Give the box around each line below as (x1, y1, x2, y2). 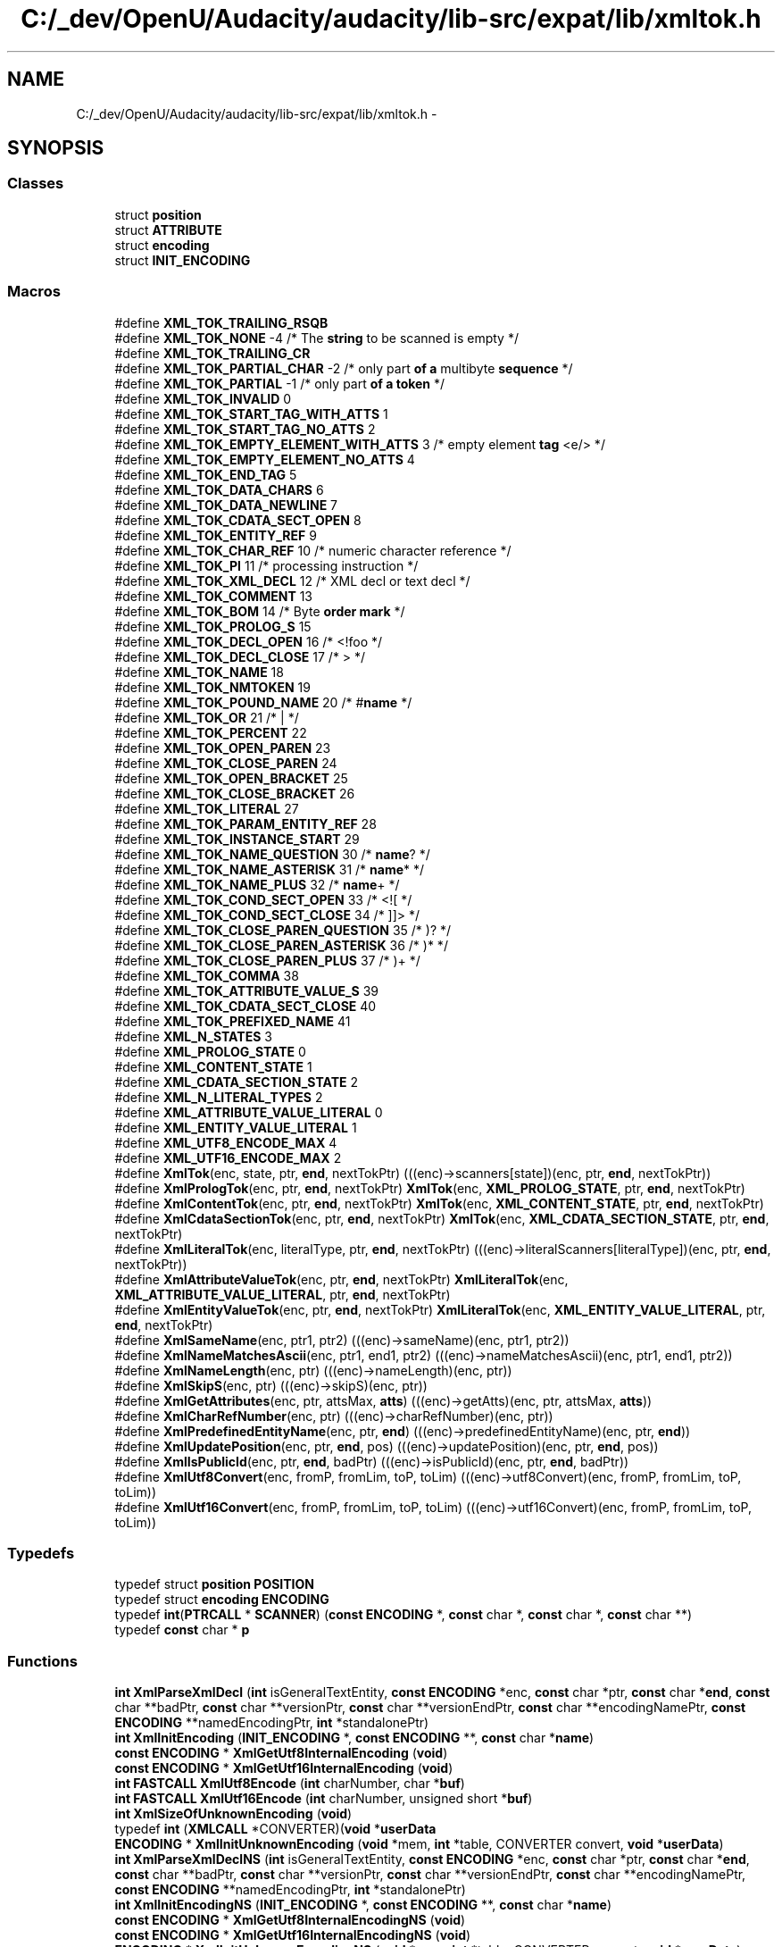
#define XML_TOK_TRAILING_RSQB (114, 314, 329, 330)
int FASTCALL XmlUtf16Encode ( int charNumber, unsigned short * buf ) (114, 1791, 533, 1807)
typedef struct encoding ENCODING (114, 1592, 329, 1608)
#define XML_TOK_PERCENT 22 (114, 724, 307, 740)
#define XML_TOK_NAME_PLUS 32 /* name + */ (114, 876, 400, 892)
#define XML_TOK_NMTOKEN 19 (114, 679, 311, 695)
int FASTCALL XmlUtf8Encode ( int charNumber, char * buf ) (114, 1776, 465, 1792)
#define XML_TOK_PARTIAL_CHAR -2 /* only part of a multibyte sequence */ (114, 360, 573, 376)
